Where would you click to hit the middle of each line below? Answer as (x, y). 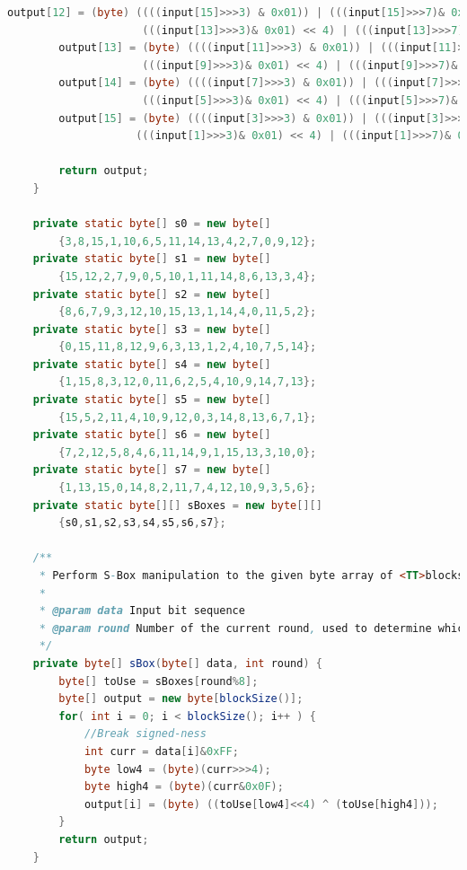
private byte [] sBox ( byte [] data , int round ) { (177, 663)
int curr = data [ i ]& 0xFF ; (161, 751)
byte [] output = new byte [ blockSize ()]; (181, 699)
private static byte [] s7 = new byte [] (152, 470)
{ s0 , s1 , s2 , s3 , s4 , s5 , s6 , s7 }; (142, 523)
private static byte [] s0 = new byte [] (152, 224)
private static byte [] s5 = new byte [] (152, 400)
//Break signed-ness (145, 734)
